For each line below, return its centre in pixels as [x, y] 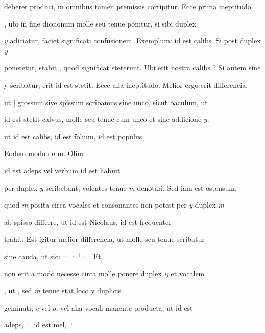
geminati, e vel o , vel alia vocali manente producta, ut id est [99, 307]
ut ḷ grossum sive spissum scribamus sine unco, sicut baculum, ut [106, 102]
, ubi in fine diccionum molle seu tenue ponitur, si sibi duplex [100, 23]
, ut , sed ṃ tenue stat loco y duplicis [63, 290]
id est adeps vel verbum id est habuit [62, 170]
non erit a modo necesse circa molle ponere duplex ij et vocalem [104, 273]
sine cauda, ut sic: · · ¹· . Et [53, 256]
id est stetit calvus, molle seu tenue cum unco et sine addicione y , [107, 119]
